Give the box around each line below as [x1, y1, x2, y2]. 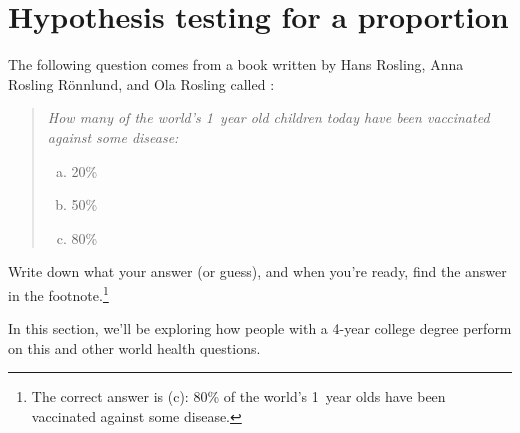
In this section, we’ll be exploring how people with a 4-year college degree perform [8, 318, 512, 339]
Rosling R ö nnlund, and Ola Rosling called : [8, 73, 275, 94]
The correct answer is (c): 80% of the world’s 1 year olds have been [31, 386, 446, 407]
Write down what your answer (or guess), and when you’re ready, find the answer [8, 261, 507, 282]
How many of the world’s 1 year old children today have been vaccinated [47, 107, 490, 128]
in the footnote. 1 [8, 281, 109, 305]
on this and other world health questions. [8, 337, 261, 358]
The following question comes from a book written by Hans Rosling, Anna [8, 54, 464, 75]
